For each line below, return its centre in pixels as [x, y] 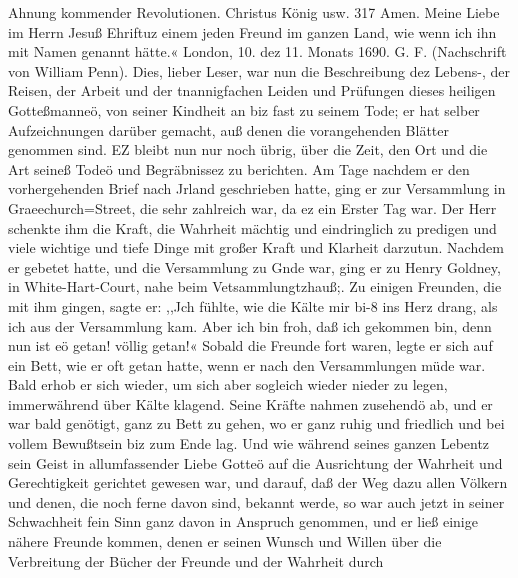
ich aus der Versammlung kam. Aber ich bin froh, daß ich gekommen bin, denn [250, 325]
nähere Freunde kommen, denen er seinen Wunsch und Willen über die [225, 541]
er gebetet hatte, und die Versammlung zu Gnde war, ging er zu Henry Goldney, [254, 266]
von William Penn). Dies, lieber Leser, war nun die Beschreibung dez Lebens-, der [259, 70]
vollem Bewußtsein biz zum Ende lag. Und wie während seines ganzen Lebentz [249, 443]
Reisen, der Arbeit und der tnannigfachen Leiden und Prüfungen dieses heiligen [252, 90]
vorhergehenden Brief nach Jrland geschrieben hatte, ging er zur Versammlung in [257, 188]
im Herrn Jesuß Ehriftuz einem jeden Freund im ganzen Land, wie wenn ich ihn [252, 31]
